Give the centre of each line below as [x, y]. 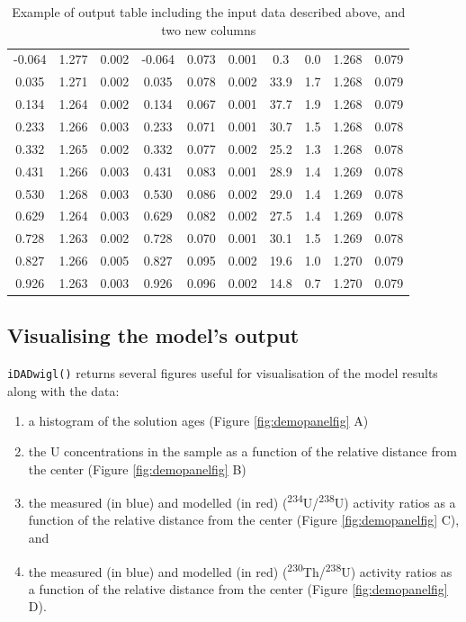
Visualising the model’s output [153, 335]
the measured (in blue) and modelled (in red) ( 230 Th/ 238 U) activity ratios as [240, 570]
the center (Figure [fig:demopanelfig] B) [137, 469]
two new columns [209, 29]
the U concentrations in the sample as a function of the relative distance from [242, 451]
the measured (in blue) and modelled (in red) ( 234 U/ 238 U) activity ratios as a [242, 501]
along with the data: [63, 390]
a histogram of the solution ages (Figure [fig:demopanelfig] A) [198, 421]
